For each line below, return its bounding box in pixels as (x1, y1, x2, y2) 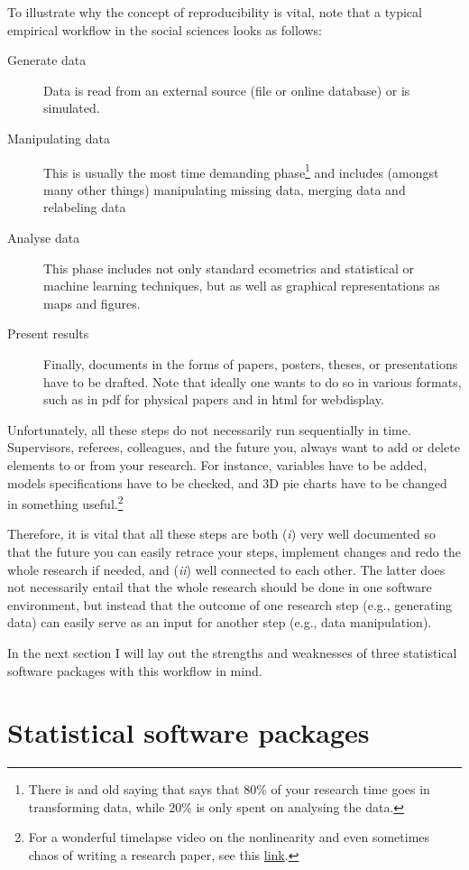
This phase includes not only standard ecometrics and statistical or (43, 258, 414, 277)
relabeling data (43, 198, 126, 217)
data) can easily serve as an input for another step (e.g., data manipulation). (7, 613, 432, 632)
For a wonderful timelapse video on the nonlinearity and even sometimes (28, 828, 430, 847)
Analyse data (7, 228, 80, 246)
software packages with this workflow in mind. (7, 661, 262, 680)
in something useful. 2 (7, 492, 124, 513)
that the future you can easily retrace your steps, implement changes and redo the (7, 541, 461, 560)
